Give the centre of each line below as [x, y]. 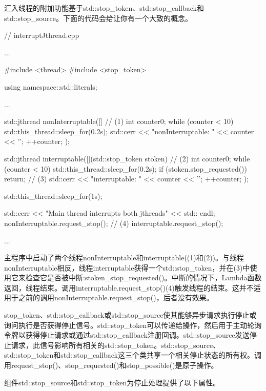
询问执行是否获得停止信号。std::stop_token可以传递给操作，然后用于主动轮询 [133, 325]
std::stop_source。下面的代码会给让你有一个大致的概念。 [98, 18]
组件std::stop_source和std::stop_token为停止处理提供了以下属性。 [112, 382]
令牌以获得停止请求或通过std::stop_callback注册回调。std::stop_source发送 [127, 335]
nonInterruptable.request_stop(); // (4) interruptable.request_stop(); [114, 223]
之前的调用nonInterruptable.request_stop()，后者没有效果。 [116, 297]
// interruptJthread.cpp [42, 35]
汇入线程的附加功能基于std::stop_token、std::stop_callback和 [104, 8]
